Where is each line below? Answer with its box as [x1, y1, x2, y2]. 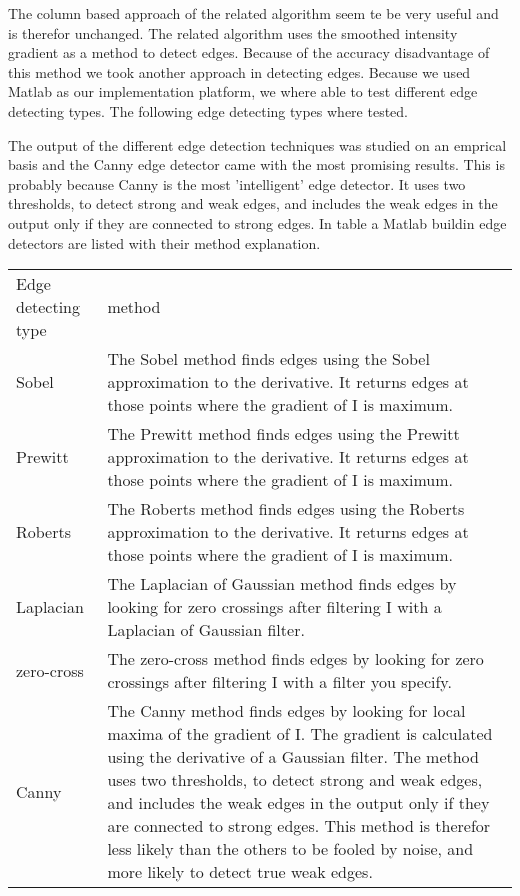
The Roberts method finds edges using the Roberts [107, 497, 465, 521]
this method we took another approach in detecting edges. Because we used [8, 61, 471, 82]
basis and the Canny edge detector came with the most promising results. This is [8, 154, 505, 175]
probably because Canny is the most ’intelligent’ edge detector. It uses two [8, 173, 466, 194]
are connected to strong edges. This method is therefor [107, 814, 491, 838]
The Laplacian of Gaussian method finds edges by [107, 572, 457, 596]
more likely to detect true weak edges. [107, 860, 373, 884]
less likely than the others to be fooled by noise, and [107, 837, 474, 861]
